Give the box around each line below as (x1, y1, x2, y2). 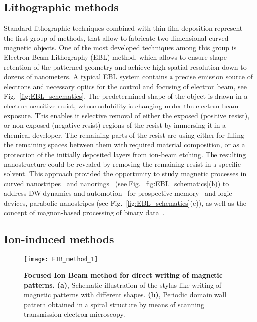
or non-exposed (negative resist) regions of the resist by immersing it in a (4, 120, 226, 130)
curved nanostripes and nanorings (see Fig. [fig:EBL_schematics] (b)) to (4, 178, 229, 188)
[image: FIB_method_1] (24, 256, 98, 263)
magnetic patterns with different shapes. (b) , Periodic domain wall (24, 289, 227, 300)
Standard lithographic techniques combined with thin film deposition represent (4, 23, 243, 33)
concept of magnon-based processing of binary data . (4, 207, 165, 217)
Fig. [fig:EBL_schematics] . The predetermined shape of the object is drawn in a (4, 91, 248, 101)
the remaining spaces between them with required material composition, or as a (4, 139, 245, 150)
